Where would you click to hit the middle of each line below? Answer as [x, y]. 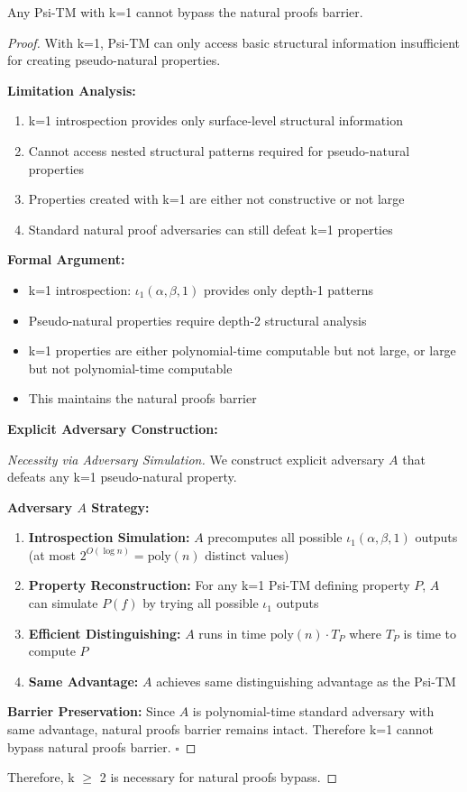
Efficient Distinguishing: [105, 633]
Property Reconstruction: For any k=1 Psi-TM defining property [219, 585]
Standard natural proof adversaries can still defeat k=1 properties [211, 229]
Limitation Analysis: [72, 90]
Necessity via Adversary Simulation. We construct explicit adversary [196, 459]
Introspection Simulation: [109, 537]
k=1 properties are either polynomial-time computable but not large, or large [242, 350]
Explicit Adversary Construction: [113, 428]
